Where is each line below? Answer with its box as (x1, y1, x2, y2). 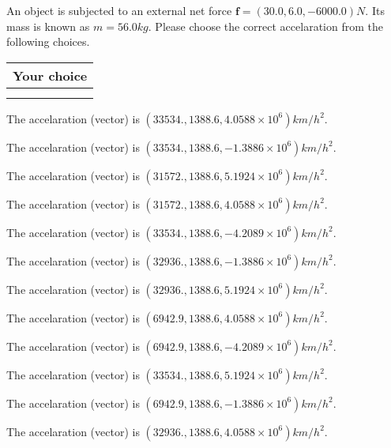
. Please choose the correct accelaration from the (148, 17, 383, 34)
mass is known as (6, 17, 90, 34)
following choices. (6, 33, 90, 50)
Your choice (13, 66, 88, 85)
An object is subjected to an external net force (6, 2, 232, 18)
